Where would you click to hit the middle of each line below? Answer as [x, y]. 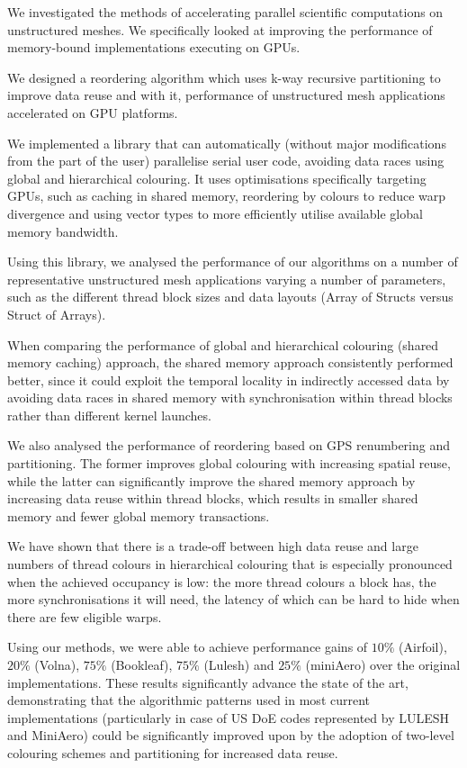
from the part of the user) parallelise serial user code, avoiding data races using [226, 161]
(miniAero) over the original [383, 664]
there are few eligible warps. [85, 616]
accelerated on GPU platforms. [93, 112]
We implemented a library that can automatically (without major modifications [227, 143]
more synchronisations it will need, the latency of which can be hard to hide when [233, 599]
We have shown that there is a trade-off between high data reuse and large [213, 546]
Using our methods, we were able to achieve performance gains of [188, 647]
